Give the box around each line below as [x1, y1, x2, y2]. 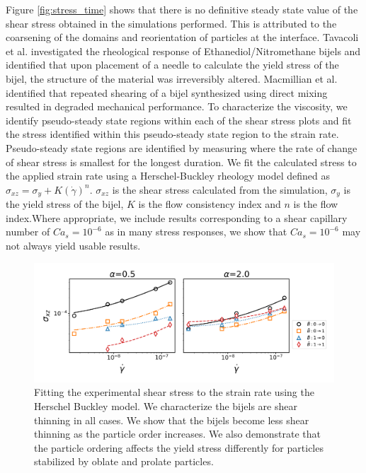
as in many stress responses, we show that [105, 224, 287, 239]
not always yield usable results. [6, 238, 141, 252]
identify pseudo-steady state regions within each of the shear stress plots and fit [6, 112, 352, 127]
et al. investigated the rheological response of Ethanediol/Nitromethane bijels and [6, 43, 361, 58]
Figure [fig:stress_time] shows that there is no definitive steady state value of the [6, 2, 358, 16]
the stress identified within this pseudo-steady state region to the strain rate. [6, 127, 339, 141]
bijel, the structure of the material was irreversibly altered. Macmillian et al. [6, 71, 338, 86]
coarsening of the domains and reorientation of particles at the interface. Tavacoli [6, 30, 359, 45]
